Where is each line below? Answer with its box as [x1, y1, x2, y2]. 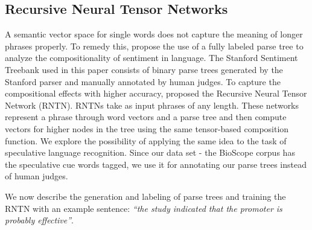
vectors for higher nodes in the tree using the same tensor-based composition [5, 122, 289, 135]
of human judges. [5, 170, 68, 182]
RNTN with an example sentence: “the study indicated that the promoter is [5, 202, 282, 214]
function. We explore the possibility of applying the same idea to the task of [5, 134, 287, 147]
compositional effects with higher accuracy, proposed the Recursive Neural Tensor [5, 87, 307, 100]
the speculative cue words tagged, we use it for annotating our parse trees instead [5, 158, 307, 170]
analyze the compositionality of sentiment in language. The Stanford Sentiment [5, 51, 298, 64]
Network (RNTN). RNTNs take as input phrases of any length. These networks [5, 98, 299, 111]
